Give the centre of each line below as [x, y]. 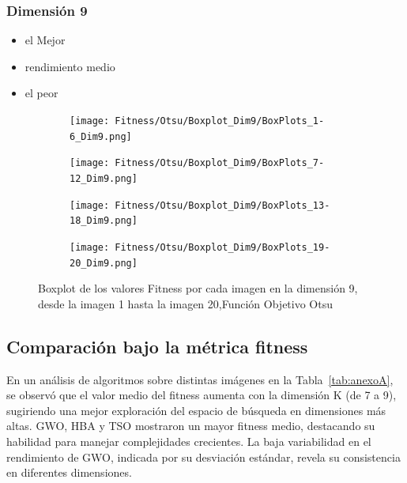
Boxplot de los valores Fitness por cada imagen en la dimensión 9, [198, 288]
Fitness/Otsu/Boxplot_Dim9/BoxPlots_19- [222, 247]
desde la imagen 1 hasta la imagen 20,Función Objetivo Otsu [185, 303]
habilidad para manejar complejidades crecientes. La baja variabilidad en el [189, 441]
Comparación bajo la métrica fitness [157, 346]
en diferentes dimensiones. [69, 472]
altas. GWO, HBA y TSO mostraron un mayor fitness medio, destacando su [191, 426]
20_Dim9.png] [104, 263]
